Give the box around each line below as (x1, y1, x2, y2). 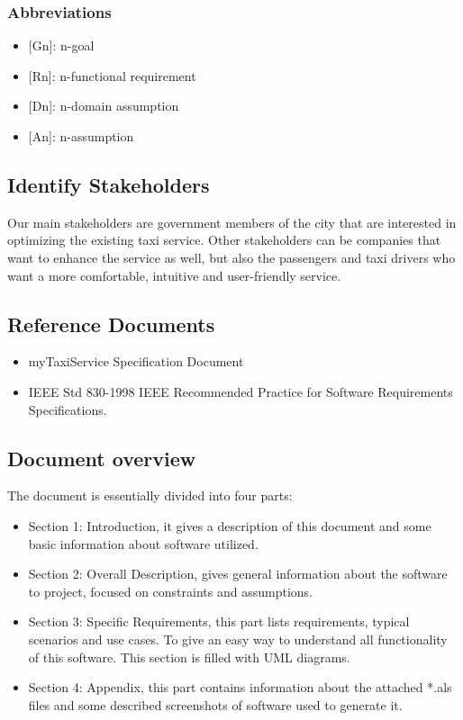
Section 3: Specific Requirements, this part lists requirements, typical (28, 612, 410, 631)
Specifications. (28, 400, 107, 418)
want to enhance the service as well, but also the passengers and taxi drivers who (7, 247, 456, 266)
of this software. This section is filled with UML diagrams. (28, 647, 350, 666)
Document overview (7, 444, 196, 472)
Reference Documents (7, 310, 215, 337)
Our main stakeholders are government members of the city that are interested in (7, 212, 457, 231)
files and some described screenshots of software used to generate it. (28, 695, 403, 714)
